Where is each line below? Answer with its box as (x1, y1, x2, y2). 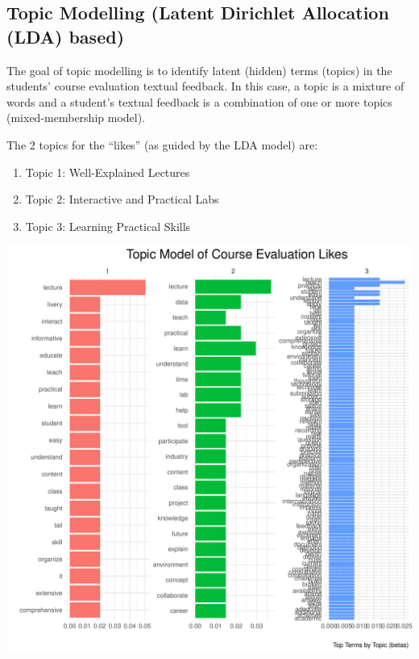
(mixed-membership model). (6, 109, 146, 126)
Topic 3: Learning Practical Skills (25, 217, 191, 234)
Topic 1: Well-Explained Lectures (25, 163, 190, 180)
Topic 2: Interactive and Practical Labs (25, 191, 219, 208)
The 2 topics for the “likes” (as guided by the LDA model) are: (6, 136, 318, 153)
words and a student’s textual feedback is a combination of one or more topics (6, 93, 392, 110)
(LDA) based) (6, 23, 125, 48)
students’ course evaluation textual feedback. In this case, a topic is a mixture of (6, 78, 404, 94)
